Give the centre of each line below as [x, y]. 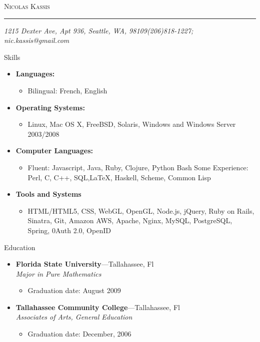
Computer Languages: [54, 151]
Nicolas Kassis [27, 6]
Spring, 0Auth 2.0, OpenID [69, 230]
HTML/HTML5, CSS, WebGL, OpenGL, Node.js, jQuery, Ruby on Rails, [141, 210]
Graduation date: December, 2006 [79, 334]
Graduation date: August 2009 [74, 290]
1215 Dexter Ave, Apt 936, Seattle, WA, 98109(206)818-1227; [99, 30]
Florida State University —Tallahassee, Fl [85, 264]
